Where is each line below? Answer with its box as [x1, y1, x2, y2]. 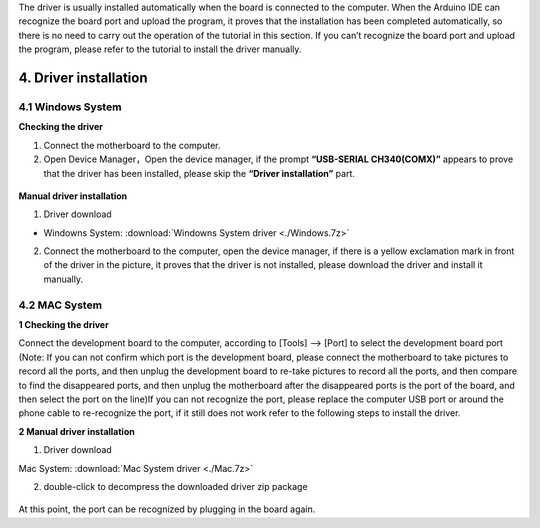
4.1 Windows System [18, 100, 122, 114]
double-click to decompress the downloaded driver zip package [43, 480, 309, 492]
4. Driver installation [18, 69, 149, 86]
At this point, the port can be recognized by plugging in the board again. [18, 503, 316, 515]
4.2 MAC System [18, 298, 103, 312]
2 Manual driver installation [18, 425, 135, 437]
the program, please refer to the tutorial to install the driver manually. [18, 43, 302, 55]
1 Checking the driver [18, 318, 109, 330]
